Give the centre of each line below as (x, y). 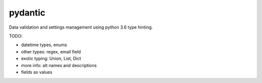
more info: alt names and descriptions (59, 65)
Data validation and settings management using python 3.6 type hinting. (81, 27)
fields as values (37, 72)
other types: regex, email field (51, 51)
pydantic (27, 13)
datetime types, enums (44, 45)
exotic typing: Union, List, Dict (51, 59)
